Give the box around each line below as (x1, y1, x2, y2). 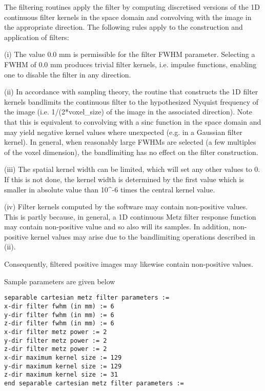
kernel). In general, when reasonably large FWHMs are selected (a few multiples (4, 136, 256, 147)
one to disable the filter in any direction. (4, 69, 131, 80)
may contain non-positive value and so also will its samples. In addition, (4, 221, 231, 232)
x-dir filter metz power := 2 (4, 328, 107, 336)
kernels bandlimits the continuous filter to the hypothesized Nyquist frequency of (4, 96, 258, 107)
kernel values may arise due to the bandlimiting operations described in (30, 231, 255, 242)
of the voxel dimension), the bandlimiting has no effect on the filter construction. (4, 146, 258, 157)
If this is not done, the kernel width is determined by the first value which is (4, 173, 244, 184)
